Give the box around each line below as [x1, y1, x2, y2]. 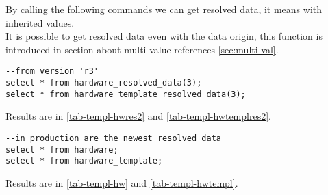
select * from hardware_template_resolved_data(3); [5, 89, 246, 99]
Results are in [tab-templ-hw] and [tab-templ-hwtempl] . [5, 175, 238, 190]
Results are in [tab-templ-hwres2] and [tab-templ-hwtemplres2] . [5, 109, 271, 123]
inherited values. [5, 15, 75, 29]
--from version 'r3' [5, 66, 99, 77]
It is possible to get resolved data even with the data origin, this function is [5, 29, 323, 43]
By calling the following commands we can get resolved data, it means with [5, 2, 323, 16]
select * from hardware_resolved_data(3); [5, 78, 202, 88]
